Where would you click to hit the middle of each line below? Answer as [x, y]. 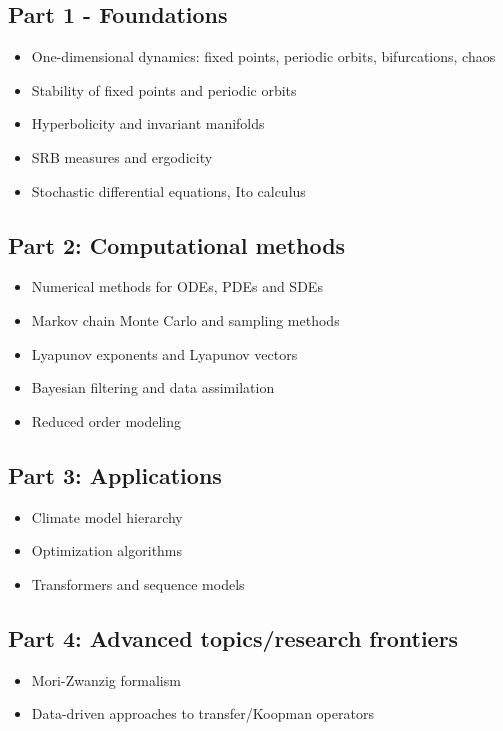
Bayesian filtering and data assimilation [153, 387]
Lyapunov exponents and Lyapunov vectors [164, 353]
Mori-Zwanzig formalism [106, 679]
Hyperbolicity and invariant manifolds [148, 123]
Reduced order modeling [106, 420]
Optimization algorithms [107, 550]
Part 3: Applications [115, 474]
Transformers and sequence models [138, 583]
